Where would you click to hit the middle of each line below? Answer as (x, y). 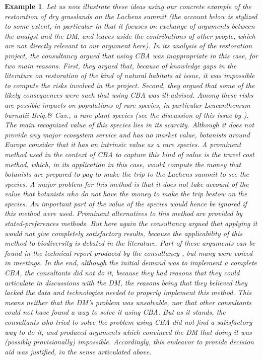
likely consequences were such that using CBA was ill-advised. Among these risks (129, 95)
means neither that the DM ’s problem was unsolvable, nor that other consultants (128, 302)
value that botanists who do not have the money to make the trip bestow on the (126, 194)
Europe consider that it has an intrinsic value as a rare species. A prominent (123, 144)
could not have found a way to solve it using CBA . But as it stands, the (115, 312)
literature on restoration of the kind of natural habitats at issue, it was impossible (130, 75)
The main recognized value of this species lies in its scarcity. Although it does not (129, 125)
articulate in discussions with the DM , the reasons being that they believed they (126, 282)
